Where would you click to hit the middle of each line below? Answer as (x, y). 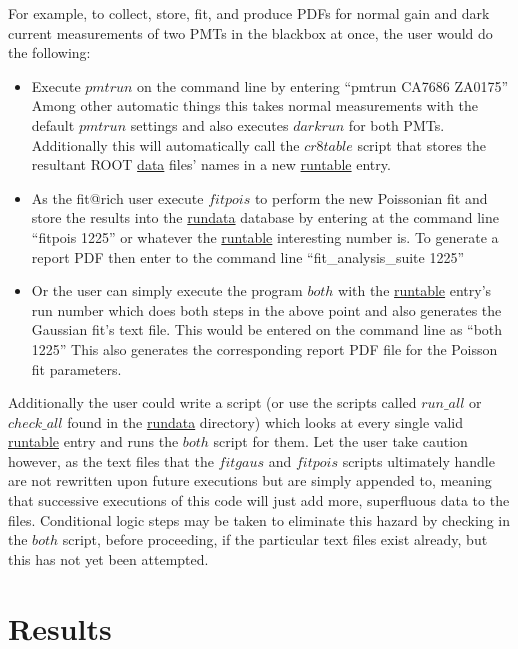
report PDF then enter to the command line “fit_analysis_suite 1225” (248, 256)
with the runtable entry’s (415, 290)
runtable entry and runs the (93, 441)
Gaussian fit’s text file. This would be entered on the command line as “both (267, 329)
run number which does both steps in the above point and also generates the (266, 309)
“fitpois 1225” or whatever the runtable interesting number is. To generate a (265, 236)
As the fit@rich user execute (117, 197)
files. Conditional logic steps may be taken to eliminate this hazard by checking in (259, 519)
